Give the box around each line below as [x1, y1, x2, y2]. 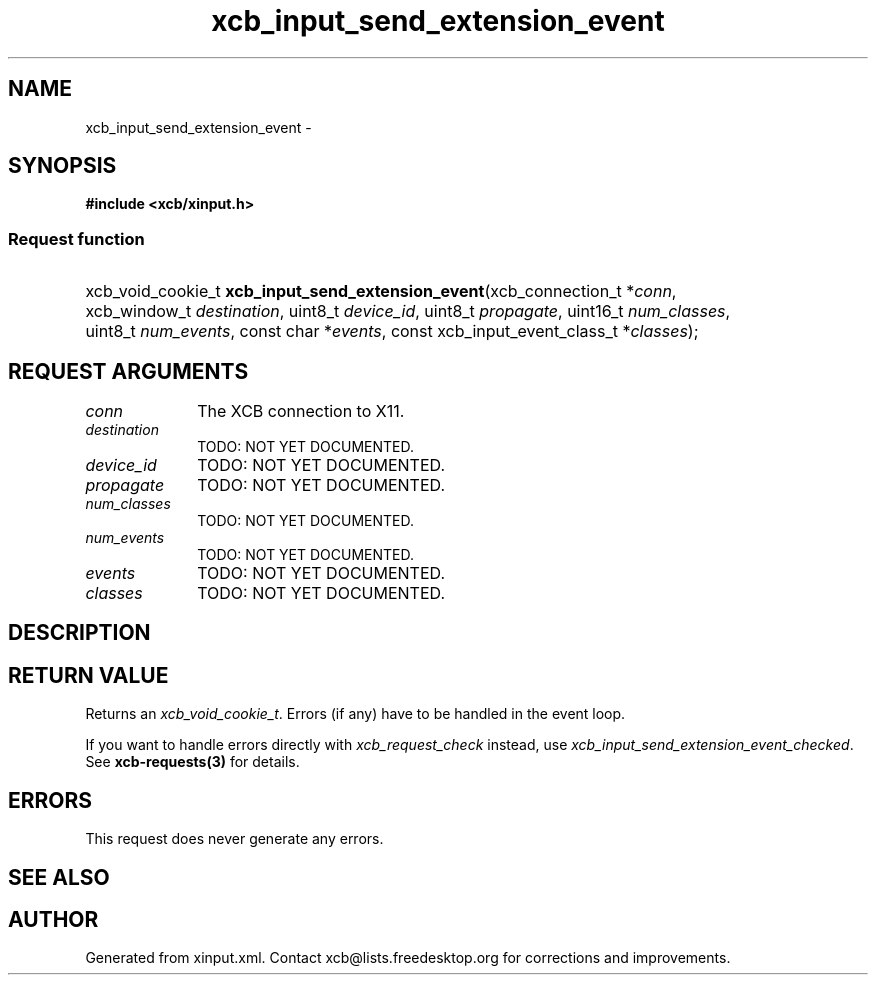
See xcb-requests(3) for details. [85, 753, 300, 771]
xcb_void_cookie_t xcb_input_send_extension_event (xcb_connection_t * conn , [85, 281, 677, 302]
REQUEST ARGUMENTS [8, 358, 249, 384]
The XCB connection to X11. [197, 401, 405, 422]
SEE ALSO [8, 864, 110, 890]
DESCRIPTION [8, 620, 151, 646]
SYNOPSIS [8, 153, 117, 179]
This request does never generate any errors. [85, 830, 384, 848]
